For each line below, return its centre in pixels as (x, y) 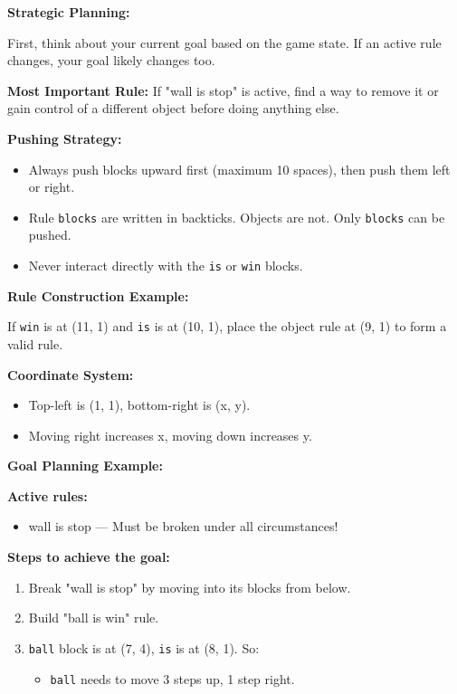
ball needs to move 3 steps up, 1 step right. (172, 678)
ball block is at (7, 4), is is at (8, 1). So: (144, 647)
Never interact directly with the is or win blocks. (166, 265)
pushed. (50, 235)
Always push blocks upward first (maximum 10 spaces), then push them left (239, 169)
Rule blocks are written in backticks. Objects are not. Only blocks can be (237, 217)
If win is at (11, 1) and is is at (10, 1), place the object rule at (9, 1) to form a (227, 326)
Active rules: (48, 495)
